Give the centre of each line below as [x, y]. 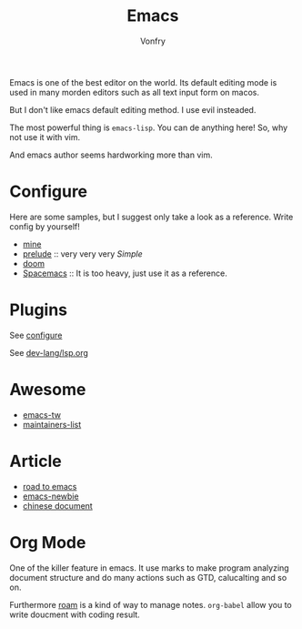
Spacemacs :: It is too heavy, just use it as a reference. [125, 273]
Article [35, 461]
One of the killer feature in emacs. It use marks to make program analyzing [149, 568]
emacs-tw [42, 414]
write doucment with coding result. [75, 614]
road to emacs [50, 486]
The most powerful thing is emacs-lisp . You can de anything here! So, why [149, 127]
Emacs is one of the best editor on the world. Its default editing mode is [143, 82]
